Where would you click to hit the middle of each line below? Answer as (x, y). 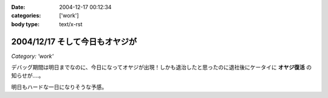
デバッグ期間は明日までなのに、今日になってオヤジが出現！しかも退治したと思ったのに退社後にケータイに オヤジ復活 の (162, 68)
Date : (18, 7)
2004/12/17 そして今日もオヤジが (74, 42)
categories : (26, 16)
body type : (25, 24)
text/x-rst (71, 24)
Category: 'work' (32, 56)
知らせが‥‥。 (28, 75)
